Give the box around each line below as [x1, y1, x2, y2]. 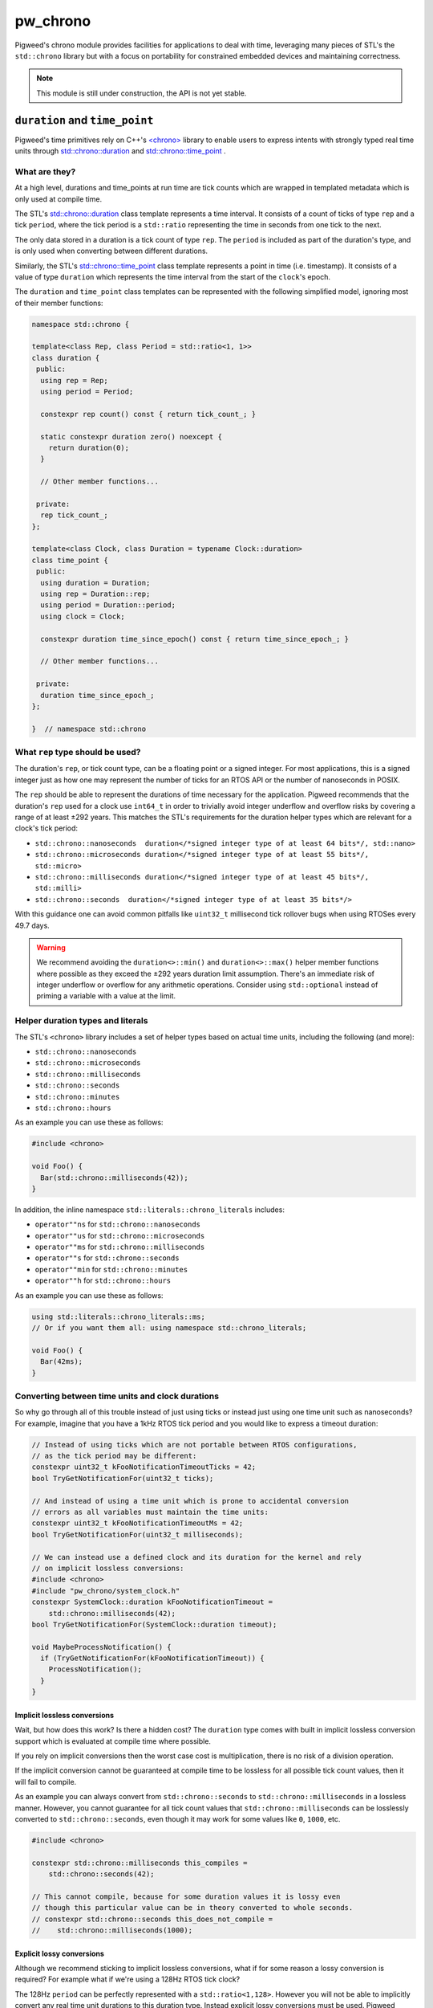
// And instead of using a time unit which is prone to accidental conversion [31, 1496, 349, 1505]
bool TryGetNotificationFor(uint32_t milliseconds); [31, 1530, 244, 1539]
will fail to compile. [14, 1777, 77, 1786]
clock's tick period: [14, 823, 79, 833]
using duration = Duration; [40, 578, 151, 587]
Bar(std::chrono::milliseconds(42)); [40, 1173, 188, 1182]
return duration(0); [48, 443, 130, 452]
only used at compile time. [14, 194, 103, 204]
